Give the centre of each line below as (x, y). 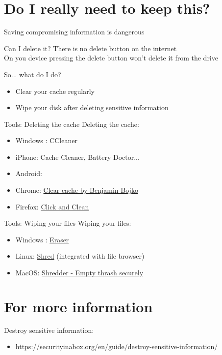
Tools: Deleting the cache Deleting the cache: (72, 124)
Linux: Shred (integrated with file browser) (80, 256)
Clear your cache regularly (55, 91)
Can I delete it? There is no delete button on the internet (90, 48)
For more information (78, 306)
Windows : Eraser (42, 239)
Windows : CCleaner (46, 140)
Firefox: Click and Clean (52, 206)
